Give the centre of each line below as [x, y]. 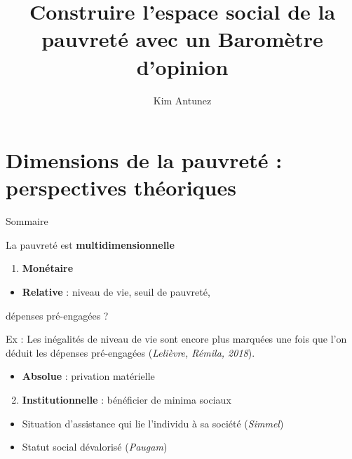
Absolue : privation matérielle [88, 376]
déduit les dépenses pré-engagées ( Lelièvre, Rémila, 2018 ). [130, 352]
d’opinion [182, 66]
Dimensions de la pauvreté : [144, 160]
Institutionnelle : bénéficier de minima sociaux [127, 399]
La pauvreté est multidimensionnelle [90, 244]
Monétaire [48, 268]
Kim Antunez [182, 100]
